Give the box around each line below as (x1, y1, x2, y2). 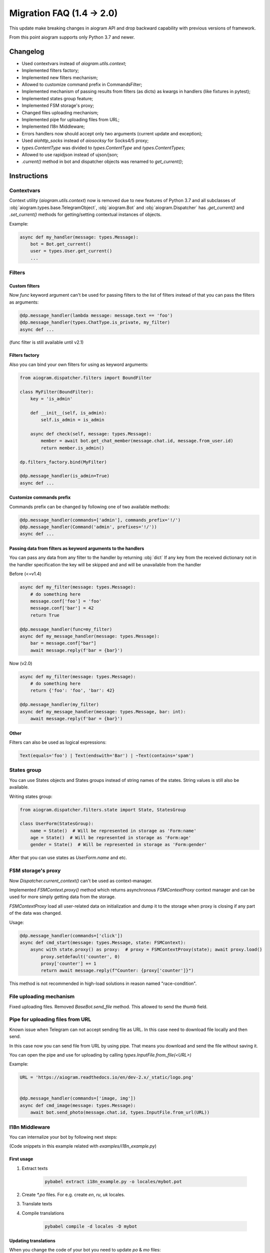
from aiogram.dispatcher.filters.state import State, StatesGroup (19, 807, 186, 812)
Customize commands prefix (9, 494, 71, 501)
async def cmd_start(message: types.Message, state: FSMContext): (19, 940, 186, 945)
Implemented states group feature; (21, 95, 93, 101)
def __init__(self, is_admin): (30, 410, 107, 415)
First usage (9, 1156, 33, 1162)
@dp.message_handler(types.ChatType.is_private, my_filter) (19, 320, 170, 325)
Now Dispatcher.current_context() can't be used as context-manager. (9, 878, 152, 884)
